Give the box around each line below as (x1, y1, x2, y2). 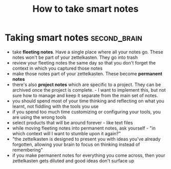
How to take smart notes (32, 3, 139, 15)
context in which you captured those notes (12, 65, 103, 71)
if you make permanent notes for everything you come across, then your (12, 152, 165, 158)
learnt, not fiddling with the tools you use (12, 103, 99, 109)
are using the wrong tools (12, 114, 67, 120)
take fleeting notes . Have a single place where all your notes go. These (12, 49, 163, 55)
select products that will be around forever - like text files (12, 119, 133, 125)
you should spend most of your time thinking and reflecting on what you (12, 98, 164, 104)
